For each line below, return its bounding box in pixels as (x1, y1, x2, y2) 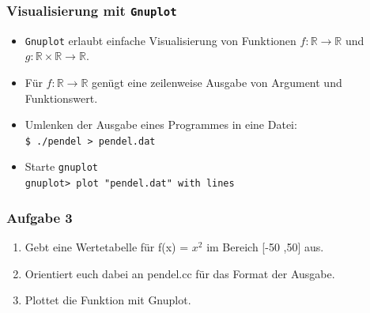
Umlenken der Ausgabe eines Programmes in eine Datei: (25, 116, 297, 133)
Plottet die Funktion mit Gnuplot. (25, 292, 191, 308)
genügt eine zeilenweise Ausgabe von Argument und (92, 74, 342, 91)
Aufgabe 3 (6, 207, 73, 227)
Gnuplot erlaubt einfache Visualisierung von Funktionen (25, 32, 296, 48)
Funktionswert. (25, 89, 98, 106)
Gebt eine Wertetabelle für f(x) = (25, 239, 189, 255)
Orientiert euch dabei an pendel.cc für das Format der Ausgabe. (25, 265, 335, 281)
